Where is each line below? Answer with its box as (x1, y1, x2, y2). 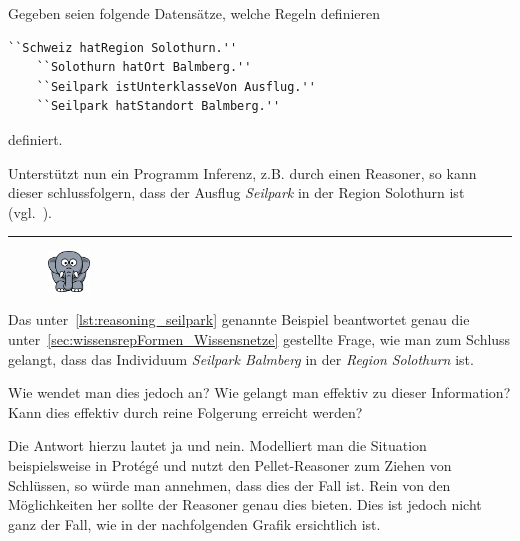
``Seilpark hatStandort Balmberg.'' (36, 99, 281, 114)
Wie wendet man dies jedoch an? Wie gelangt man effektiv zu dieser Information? (8, 382, 511, 403)
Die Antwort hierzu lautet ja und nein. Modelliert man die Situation (8, 435, 427, 456)
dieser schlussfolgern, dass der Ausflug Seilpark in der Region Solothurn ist (8, 182, 465, 203)
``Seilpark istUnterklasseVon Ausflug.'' (36, 79, 316, 94)
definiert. (8, 128, 63, 149)
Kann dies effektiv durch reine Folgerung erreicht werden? (8, 401, 363, 422)
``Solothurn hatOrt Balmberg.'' (36, 60, 252, 75)
